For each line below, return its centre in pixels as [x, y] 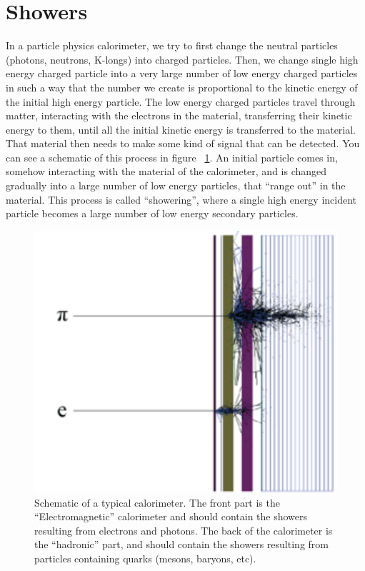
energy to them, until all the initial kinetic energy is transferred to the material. [181, 129]
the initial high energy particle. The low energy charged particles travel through [181, 101]
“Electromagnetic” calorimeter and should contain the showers [171, 516]
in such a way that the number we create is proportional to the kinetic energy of [182, 87]
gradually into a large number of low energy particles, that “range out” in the [176, 185]
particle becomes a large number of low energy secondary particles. [152, 213]
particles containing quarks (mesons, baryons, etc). [145, 558]
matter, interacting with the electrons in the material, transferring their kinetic [179, 115]
